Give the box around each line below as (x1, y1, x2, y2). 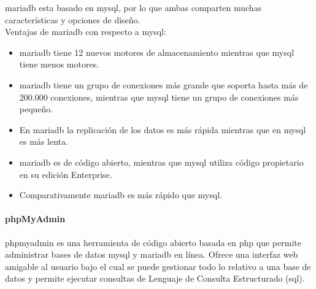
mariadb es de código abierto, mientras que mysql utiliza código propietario (19, 155, 304, 168)
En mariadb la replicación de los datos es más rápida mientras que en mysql (19, 123, 306, 136)
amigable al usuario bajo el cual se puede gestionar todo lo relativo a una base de (5, 260, 311, 272)
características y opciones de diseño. (5, 13, 141, 26)
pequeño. (19, 102, 53, 115)
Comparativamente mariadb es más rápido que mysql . (19, 188, 222, 201)
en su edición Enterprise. (19, 168, 112, 180)
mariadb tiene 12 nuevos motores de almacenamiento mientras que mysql (19, 45, 295, 58)
